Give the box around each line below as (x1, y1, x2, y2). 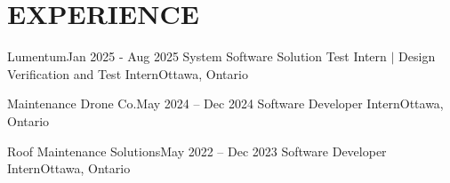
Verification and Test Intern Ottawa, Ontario (7, 64, 248, 83)
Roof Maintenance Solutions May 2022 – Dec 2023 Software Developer (7, 141, 387, 160)
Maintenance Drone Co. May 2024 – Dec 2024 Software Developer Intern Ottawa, (7, 94, 444, 113)
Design (398, 47, 436, 66)
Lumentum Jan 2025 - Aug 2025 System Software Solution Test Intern (7, 47, 387, 66)
